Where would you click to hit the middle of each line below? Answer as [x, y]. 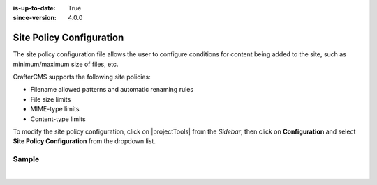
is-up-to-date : [34, 8]
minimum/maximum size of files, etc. [66, 64]
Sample [26, 159]
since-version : [35, 18]
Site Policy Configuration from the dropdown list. [84, 141]
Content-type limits [58, 119]
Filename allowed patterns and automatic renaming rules [112, 90]
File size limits [51, 99]
